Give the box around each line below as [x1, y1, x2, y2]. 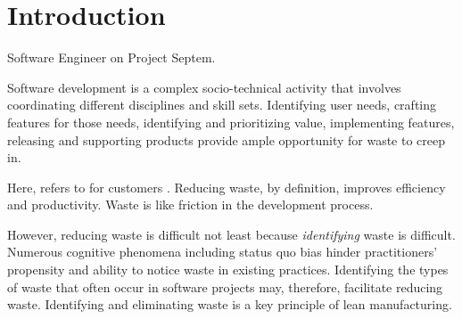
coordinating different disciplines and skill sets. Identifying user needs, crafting [7, 95, 437, 114]
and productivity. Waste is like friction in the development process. [7, 195, 374, 214]
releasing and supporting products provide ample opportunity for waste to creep [7, 130, 446, 149]
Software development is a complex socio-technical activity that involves [7, 78, 401, 96]
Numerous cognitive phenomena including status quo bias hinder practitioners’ [7, 242, 438, 261]
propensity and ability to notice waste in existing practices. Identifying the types [7, 260, 449, 279]
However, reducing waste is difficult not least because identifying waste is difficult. [7, 225, 456, 243]
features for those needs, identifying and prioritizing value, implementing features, [7, 112, 455, 131]
